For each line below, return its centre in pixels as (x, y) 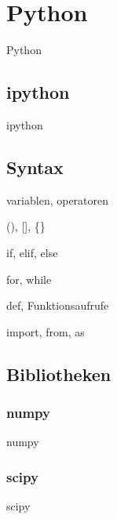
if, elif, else (32, 252)
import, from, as (46, 331)
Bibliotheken (59, 374)
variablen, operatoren (58, 200)
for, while (29, 279)
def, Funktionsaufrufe (58, 305)
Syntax (35, 167)
